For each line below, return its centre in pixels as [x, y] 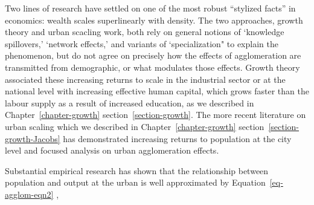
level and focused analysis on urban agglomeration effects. [112, 150]
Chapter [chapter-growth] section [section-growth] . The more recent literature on [155, 115]
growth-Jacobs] [33, 138]
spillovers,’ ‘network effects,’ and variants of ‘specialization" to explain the [142, 43]
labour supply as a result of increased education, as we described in [130, 102]
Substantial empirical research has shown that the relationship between [137, 170]
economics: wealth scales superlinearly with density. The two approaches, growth [154, 20]
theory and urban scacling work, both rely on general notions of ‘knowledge [145, 32]
